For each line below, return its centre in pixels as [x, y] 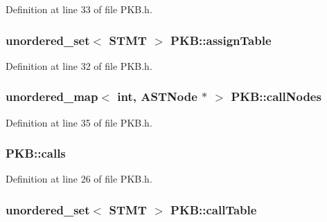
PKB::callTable [214, 209]
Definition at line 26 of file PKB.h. [79, 179]
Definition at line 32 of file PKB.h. [79, 65]
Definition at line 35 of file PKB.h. [79, 122]
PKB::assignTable [221, 40]
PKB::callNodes [276, 96]
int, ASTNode [157, 96]
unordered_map [52, 96]
